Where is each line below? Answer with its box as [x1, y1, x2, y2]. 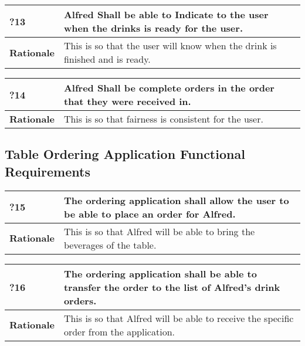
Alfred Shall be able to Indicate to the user [63, 8, 269, 21]
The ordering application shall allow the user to [63, 193, 289, 207]
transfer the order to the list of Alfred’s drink [63, 280, 280, 294]
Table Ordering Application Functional [5, 145, 245, 163]
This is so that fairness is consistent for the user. [63, 112, 263, 125]
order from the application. [63, 324, 175, 338]
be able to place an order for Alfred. [63, 206, 236, 221]
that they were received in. [63, 94, 191, 108]
